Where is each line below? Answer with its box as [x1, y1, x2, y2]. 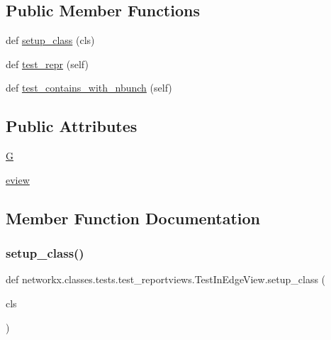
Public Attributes [6, 115, 138, 137]
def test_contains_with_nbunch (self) [6, 80, 172, 95]
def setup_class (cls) [6, 33, 95, 48]
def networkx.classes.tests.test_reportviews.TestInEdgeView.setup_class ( [6, 272, 326, 287]
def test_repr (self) [6, 56, 89, 71]
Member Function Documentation [6, 207, 261, 229]
